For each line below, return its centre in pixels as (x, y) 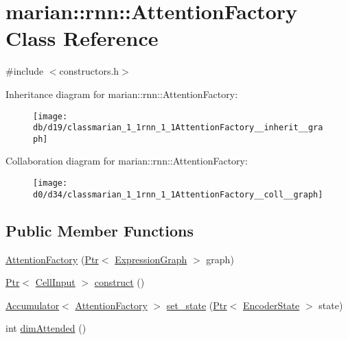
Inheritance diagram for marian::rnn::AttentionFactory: (122, 94)
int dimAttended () (46, 328)
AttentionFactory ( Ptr (52, 259)
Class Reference (82, 38)
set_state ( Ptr (197, 305)
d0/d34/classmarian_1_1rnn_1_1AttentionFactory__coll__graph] (178, 194)
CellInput (55, 282)
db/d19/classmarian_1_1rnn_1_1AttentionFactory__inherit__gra (178, 128)
